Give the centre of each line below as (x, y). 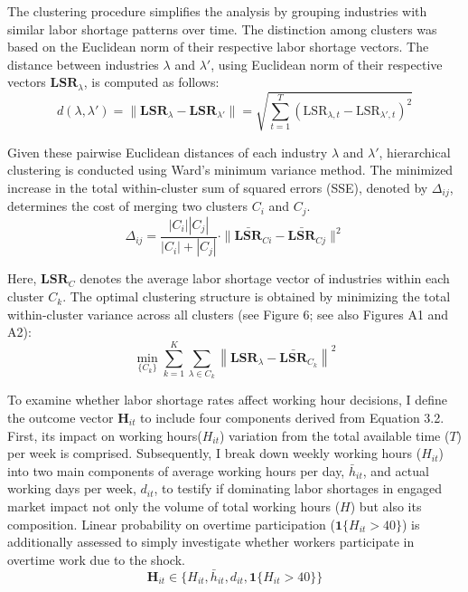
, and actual (396, 470)
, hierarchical (415, 152)
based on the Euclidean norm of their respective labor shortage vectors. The (218, 47)
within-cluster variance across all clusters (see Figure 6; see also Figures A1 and (228, 314)
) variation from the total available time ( (334, 435)
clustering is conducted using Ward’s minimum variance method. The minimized (230, 170)
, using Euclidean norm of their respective (327, 64)
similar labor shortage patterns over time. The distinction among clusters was (222, 29)
